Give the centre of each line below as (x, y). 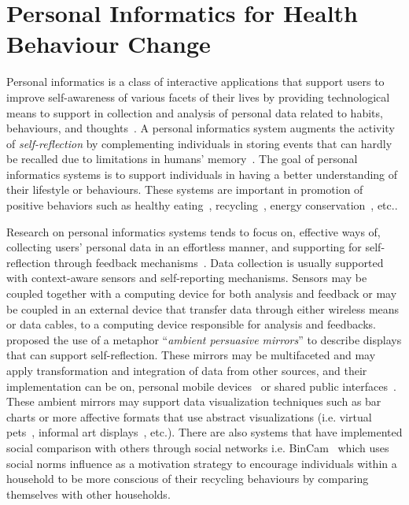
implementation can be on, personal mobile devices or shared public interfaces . (201, 386)
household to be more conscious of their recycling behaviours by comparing (188, 479)
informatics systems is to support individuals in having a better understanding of (202, 174)
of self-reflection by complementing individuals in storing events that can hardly (199, 143)
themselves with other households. (88, 494)
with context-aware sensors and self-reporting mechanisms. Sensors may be (187, 278)
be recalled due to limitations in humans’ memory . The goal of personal (182, 159)
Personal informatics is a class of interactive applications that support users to (195, 82)
